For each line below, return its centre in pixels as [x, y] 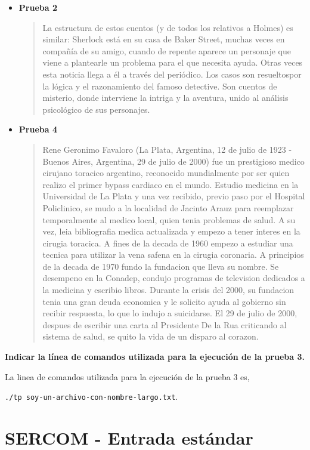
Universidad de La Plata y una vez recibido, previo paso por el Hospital [174, 196]
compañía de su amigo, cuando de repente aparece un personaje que [167, 50]
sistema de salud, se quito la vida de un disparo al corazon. [151, 336]
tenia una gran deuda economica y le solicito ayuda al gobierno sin [164, 301]
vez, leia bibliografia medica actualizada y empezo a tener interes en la [171, 231]
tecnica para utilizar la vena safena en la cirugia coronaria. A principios [173, 255]
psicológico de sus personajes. [96, 109]
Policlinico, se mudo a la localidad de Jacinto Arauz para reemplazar [168, 207]
